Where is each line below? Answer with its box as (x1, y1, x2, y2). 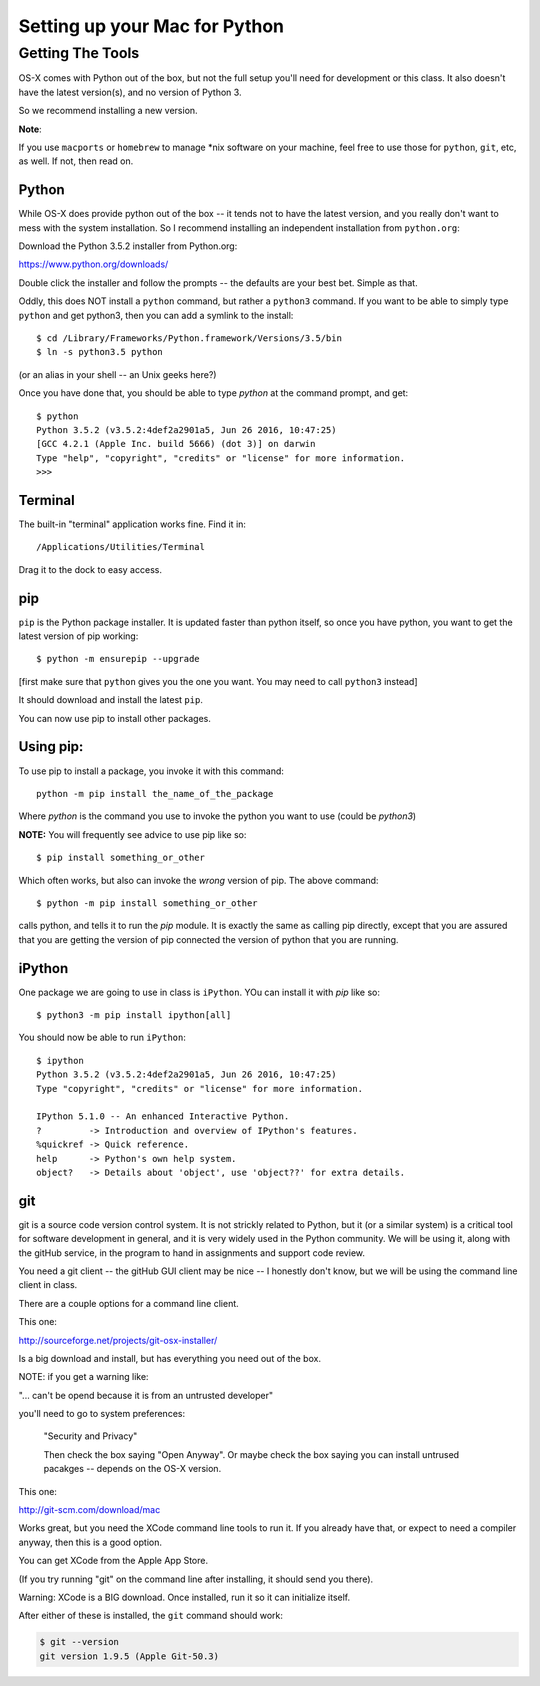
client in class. (18, 1279, 78, 1291)
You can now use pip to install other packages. (18, 712, 212, 724)
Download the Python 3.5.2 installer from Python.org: (18, 240, 238, 252)
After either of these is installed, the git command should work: (18, 1610, 284, 1622)
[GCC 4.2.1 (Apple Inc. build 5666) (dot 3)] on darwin (36, 438, 316, 450)
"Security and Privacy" (43, 1430, 138, 1442)
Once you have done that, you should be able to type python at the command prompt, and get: (18, 387, 409, 399)
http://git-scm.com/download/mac (18, 1504, 161, 1516)
